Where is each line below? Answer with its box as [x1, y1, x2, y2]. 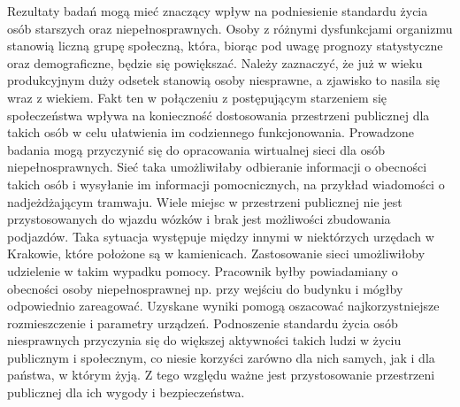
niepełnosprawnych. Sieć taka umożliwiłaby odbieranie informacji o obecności [7, 157, 427, 176]
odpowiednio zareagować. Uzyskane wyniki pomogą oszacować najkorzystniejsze [7, 296, 440, 315]
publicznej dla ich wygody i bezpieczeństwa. [7, 383, 245, 402]
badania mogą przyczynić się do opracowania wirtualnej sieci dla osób [7, 140, 385, 158]
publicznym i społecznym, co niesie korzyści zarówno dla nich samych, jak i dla [7, 348, 435, 366]
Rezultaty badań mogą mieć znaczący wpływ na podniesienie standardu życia [7, 2, 428, 19]
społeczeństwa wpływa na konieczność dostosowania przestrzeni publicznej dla [7, 105, 430, 124]
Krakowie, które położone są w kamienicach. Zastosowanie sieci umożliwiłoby [7, 244, 425, 263]
